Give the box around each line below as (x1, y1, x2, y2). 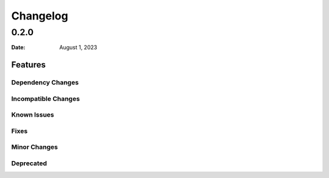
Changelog (11, 9, 68, 22)
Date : (11, 44, 26, 51)
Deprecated (11, 159, 48, 167)
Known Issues (11, 111, 54, 119)
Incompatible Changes (11, 94, 80, 103)
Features (11, 60, 46, 70)
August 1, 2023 (59, 44, 97, 51)
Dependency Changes (11, 78, 79, 87)
